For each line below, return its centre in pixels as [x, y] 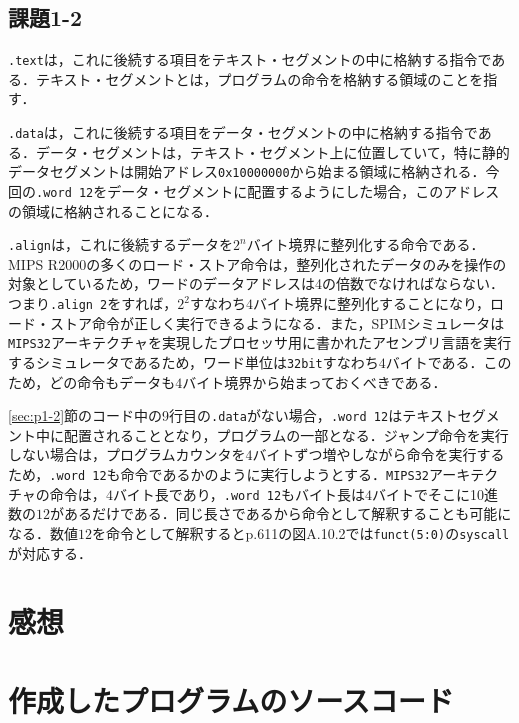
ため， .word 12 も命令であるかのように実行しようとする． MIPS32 [218, 474]
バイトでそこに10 [428, 493]
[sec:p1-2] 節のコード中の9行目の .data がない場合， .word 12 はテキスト [233, 415]
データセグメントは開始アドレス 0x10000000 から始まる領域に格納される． [247, 171]
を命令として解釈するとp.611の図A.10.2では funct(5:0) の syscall [301, 532]
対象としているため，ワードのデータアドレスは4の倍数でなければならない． [256, 283]
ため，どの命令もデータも [92, 381]
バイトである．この [448, 361]
